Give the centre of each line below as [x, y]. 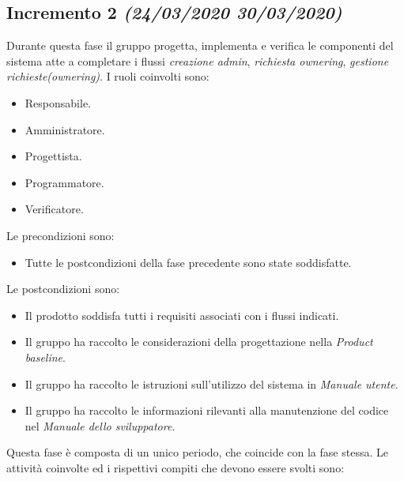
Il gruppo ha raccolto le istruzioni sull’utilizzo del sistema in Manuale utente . [211, 383]
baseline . [45, 357]
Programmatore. [64, 182]
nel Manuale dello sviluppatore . [100, 425]
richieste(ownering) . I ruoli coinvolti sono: [108, 76]
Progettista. [53, 156]
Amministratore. [65, 129]
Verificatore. [54, 209]
